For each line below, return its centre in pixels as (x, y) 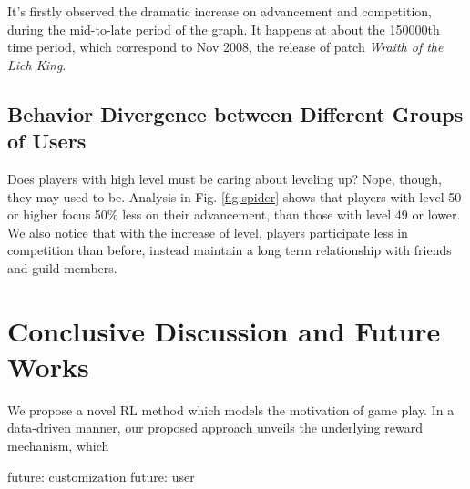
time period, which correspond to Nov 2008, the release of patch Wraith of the (225, 47)
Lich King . (37, 64)
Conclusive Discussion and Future (224, 330)
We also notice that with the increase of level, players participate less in (208, 232)
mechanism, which (58, 446)
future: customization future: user (101, 476)
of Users (47, 141)
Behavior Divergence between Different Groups (235, 113)
